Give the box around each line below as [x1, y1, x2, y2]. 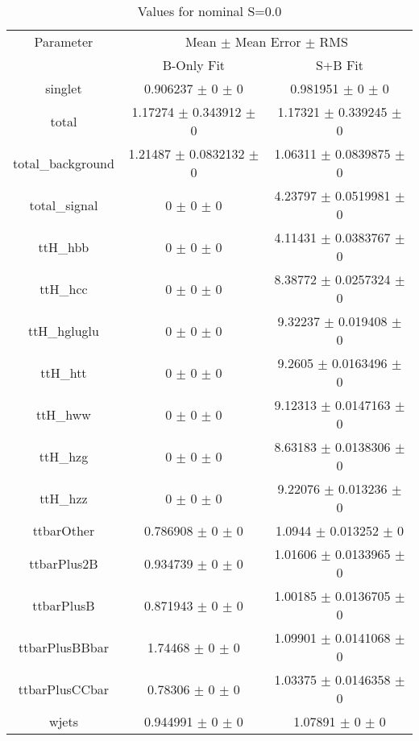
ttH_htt [40, 362, 87, 382]
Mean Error [234, 32, 301, 51]
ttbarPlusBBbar [18, 637, 109, 656]
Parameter [34, 32, 93, 51]
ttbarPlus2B [29, 553, 98, 573]
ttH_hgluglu [27, 321, 99, 340]
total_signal [29, 195, 98, 214]
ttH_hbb [38, 237, 89, 256]
